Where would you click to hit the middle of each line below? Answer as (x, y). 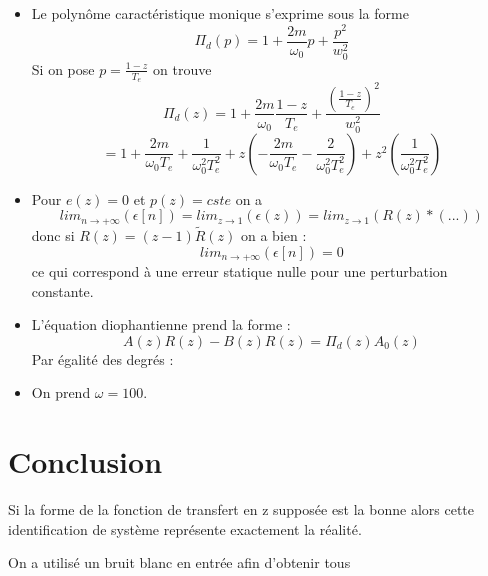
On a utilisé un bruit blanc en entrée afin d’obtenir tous (179, 562)
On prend (61, 392)
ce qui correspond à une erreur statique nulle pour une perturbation (239, 270)
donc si (53, 234)
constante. (62, 290)
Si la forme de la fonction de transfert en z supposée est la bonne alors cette (241, 509)
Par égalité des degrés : (102, 358)
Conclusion (85, 461)
